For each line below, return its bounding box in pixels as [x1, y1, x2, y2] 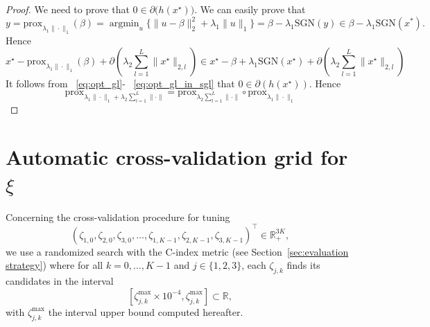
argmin [109, 19, 139, 29]
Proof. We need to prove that [6, 2, 130, 16]
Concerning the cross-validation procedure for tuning [6, 209, 230, 224]
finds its [286, 258, 320, 272]
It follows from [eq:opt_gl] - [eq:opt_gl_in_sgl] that [6, 76, 235, 91]
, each [241, 258, 266, 272]
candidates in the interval [6, 274, 114, 288]
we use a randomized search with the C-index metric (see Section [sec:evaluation [6, 244, 349, 258]
